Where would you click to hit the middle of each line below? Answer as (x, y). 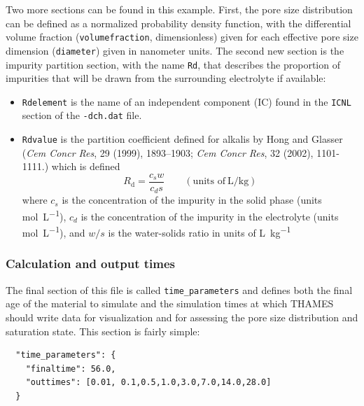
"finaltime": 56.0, (71, 369)
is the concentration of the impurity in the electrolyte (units (210, 216)
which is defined (86, 166)
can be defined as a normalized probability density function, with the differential (178, 23)
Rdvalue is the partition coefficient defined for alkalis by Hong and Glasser (182, 139)
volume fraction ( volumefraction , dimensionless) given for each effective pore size (182, 37)
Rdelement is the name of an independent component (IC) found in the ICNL (187, 101)
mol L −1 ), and (54, 231)
